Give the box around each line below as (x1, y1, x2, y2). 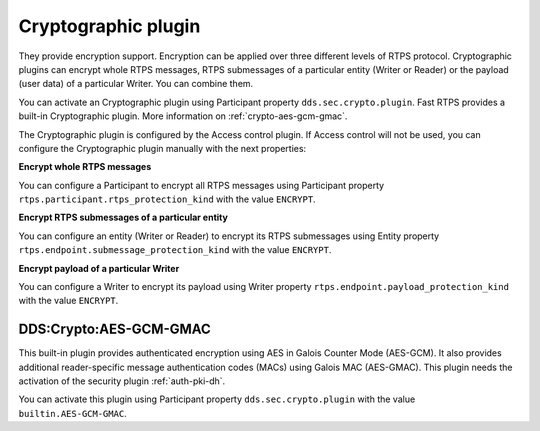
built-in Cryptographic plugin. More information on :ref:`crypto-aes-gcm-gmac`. (18, 110, 348, 122)
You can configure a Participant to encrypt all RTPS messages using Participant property (18, 179, 385, 191)
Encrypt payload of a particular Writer (18, 262, 180, 274)
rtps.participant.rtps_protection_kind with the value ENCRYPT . (18, 193, 316, 205)
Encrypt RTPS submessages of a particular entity (18, 211, 229, 224)
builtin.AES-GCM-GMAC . (18, 407, 127, 419)
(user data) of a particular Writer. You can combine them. (18, 78, 254, 90)
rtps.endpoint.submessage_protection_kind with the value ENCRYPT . (18, 244, 332, 256)
